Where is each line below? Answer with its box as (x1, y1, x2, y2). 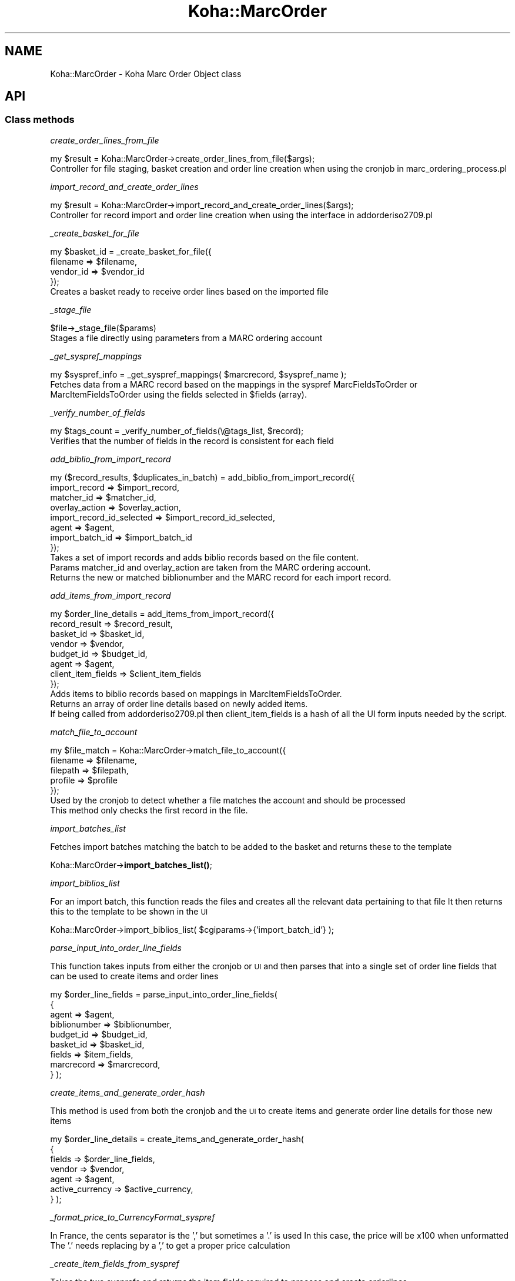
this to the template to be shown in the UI (50, 906, 208, 916)
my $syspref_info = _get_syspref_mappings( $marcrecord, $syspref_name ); (50, 369, 347, 379)
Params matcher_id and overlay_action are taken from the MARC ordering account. (50, 562, 371, 572)
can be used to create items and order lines (50, 970, 219, 981)
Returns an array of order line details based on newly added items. (50, 698, 308, 709)
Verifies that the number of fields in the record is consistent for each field (50, 435, 334, 446)
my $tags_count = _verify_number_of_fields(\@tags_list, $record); (50, 425, 304, 436)
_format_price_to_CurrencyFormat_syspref (50, 1212, 215, 1222)
